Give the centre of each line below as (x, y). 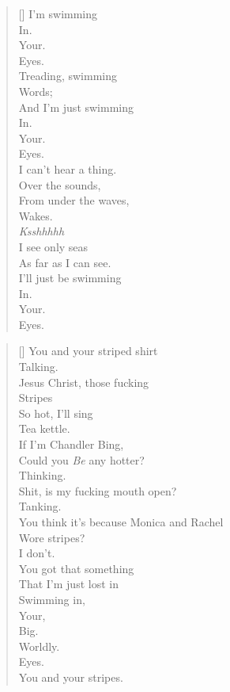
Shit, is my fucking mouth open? (98, 490)
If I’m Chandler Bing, (71, 444)
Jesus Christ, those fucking (84, 382)
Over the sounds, (60, 184)
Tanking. (40, 506)
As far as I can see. (65, 262)
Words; (36, 91)
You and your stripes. (71, 677)
